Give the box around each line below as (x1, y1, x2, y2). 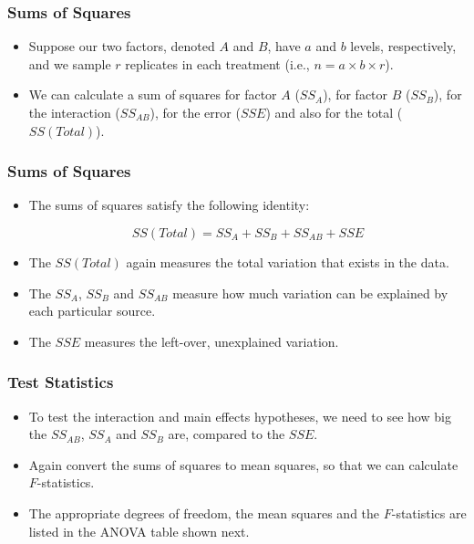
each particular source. (28, 301, 156, 320)
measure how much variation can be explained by (172, 283, 448, 302)
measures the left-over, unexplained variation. (84, 331, 339, 350)
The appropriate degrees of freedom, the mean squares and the (28, 503, 380, 522)
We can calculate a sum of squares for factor (28, 85, 277, 104)
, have (267, 37, 301, 56)
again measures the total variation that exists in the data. (126, 253, 449, 271)
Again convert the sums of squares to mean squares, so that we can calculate (28, 455, 459, 474)
